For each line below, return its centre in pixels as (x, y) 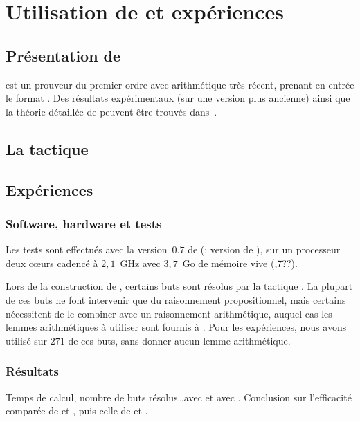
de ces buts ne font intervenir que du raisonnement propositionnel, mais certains (176, 299)
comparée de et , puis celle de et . (77, 411)
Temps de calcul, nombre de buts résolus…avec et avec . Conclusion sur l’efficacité (179, 397)
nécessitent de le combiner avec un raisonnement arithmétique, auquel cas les (169, 313)
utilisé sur (27, 340)
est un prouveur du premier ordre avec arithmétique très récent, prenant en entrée (180, 84)
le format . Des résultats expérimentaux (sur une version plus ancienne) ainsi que (178, 98)
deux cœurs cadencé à (52, 263)
